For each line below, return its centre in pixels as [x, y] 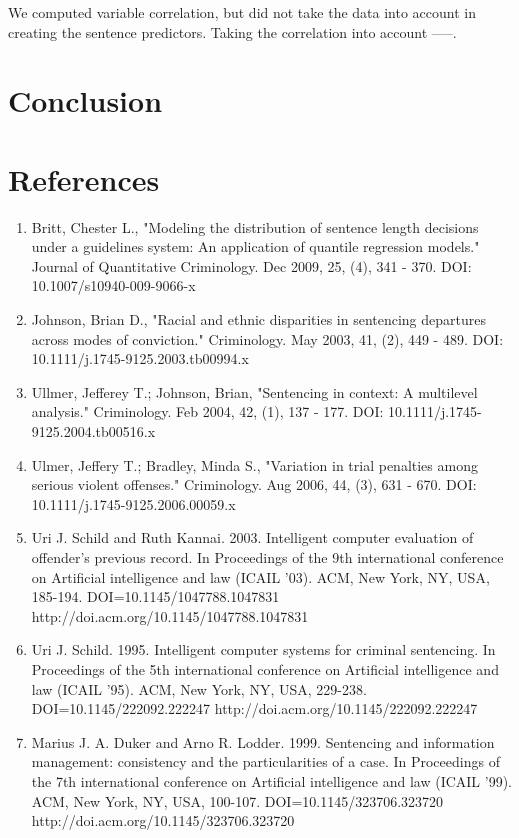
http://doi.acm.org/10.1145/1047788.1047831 [170, 615]
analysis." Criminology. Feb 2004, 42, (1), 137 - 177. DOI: [207, 411]
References [84, 178]
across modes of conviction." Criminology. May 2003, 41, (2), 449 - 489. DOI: [267, 338]
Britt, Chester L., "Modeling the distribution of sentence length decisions [255, 226]
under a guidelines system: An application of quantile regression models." [255, 246]
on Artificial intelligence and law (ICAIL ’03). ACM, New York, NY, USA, [260, 576]
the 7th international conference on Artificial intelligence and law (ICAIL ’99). [272, 780]
